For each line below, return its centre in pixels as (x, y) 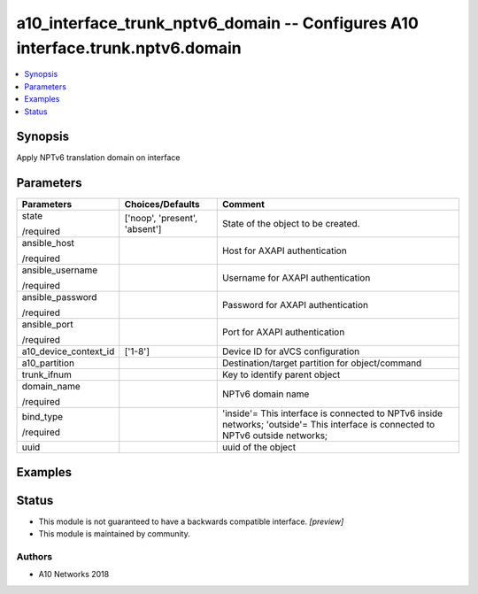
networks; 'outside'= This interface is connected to (328, 425)
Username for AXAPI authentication (296, 278)
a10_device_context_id (68, 351)
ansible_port (48, 325)
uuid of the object (259, 447)
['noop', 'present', (161, 219)
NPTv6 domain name (266, 394)
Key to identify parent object (281, 374)
